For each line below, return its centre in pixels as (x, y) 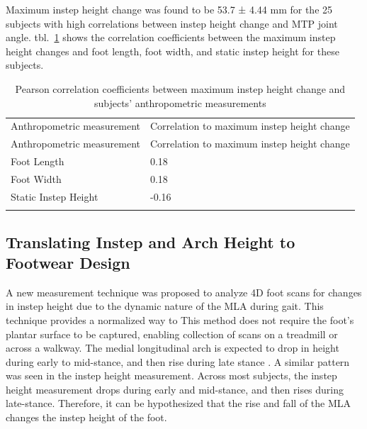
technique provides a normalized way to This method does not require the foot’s (180, 319)
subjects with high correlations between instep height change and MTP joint (172, 23)
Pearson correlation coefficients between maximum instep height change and (180, 88)
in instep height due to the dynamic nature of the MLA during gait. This (165, 306)
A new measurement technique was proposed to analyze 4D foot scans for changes (184, 292)
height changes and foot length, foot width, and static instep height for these (173, 51)
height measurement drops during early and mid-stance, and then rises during (175, 389)
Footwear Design (68, 262)
